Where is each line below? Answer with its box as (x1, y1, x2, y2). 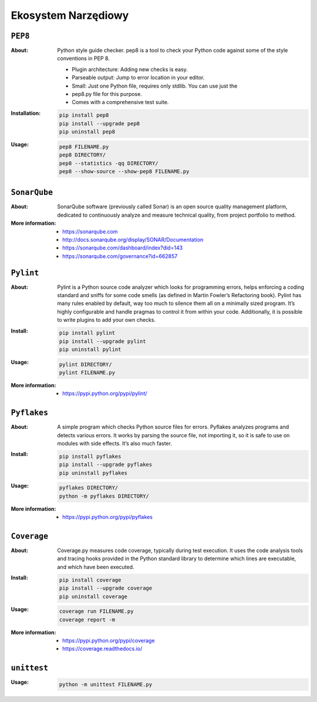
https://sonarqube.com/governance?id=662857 (62, 252, 178, 259)
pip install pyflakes (59, 453, 122, 460)
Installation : (11, 109, 41, 117)
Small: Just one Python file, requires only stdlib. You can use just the (72, 82, 238, 89)
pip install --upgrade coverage (59, 585, 153, 591)
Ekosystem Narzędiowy (11, 9, 129, 22)
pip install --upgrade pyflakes (59, 461, 153, 468)
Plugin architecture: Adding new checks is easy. (72, 65, 188, 73)
